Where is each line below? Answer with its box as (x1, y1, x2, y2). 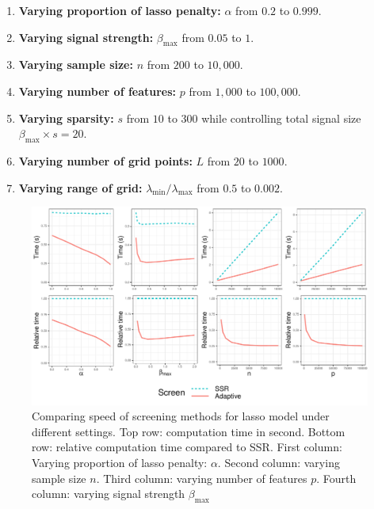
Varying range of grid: (18, 179, 143, 196)
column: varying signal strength (32, 485, 185, 502)
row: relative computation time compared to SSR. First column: (32, 439, 342, 455)
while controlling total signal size (201, 109, 361, 126)
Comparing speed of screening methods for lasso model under (32, 408, 330, 424)
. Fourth (316, 469, 357, 486)
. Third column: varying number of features (96, 469, 307, 486)
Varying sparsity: (18, 109, 114, 126)
